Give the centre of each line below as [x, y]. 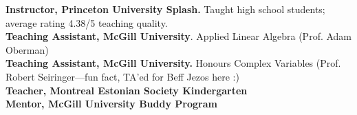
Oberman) [27, 49]
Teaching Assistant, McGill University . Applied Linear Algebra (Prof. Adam [179, 36]
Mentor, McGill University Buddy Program [111, 104]
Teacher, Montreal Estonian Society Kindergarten [127, 90]
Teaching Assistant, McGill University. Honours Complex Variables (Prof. [173, 63]
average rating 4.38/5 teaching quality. [87, 22]
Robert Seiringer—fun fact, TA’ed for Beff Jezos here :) [122, 76]
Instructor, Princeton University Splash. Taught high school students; [165, 9]
